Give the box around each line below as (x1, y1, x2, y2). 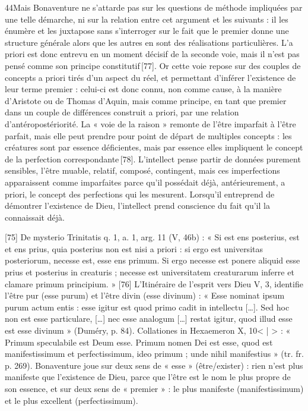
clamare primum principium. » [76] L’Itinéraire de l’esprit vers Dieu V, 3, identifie (5, 277, 303, 290)
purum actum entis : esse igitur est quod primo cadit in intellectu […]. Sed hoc (5, 300, 290, 313)
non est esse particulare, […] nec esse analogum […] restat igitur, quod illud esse (5, 312, 293, 325)
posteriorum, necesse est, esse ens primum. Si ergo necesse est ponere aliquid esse (5, 254, 300, 266)
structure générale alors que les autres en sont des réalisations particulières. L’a (5, 36, 293, 48)
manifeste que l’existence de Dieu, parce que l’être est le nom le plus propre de (5, 371, 291, 383)
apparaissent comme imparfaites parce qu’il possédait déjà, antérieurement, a (5, 175, 285, 188)
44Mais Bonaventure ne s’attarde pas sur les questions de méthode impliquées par (5, 1, 303, 13)
